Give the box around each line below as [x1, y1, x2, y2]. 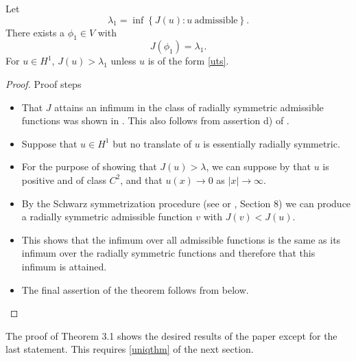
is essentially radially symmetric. [203, 136, 340, 150]
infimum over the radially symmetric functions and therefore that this [21, 246, 316, 260]
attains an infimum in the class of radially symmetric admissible [54, 100, 324, 114]
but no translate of [112, 136, 192, 150]
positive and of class [21, 172, 106, 187]
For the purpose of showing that [21, 159, 157, 174]
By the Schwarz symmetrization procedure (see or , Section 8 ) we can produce [21, 196, 351, 210]
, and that [120, 172, 163, 187]
